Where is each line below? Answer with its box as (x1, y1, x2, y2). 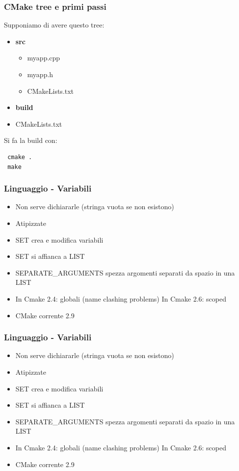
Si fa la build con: (4, 135, 57, 145)
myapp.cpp (27, 53, 60, 63)
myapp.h (27, 69, 53, 79)
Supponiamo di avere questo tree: (4, 20, 105, 30)
